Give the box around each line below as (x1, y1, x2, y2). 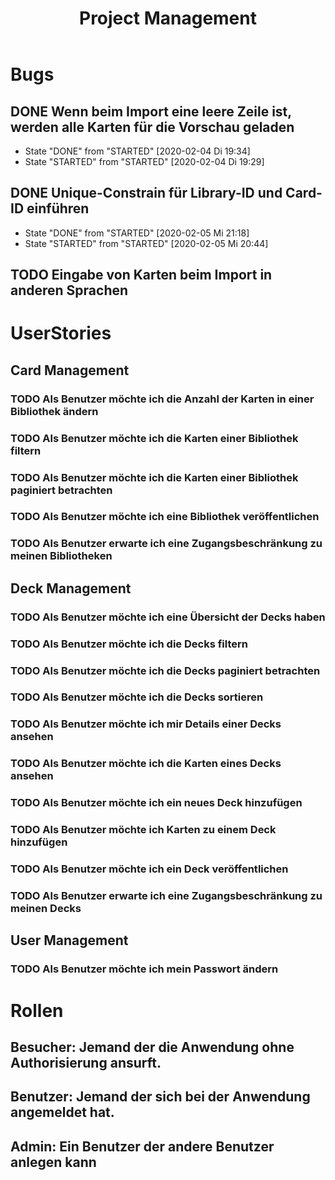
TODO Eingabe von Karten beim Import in (10, 267, 273, 284)
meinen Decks (10, 902, 82, 915)
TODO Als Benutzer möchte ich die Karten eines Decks (10, 757, 282, 771)
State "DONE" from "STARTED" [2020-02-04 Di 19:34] (24, 145, 251, 157)
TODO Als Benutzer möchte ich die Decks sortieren (10, 690, 264, 704)
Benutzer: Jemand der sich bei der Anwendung (10, 1088, 311, 1106)
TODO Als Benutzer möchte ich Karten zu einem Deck (10, 823, 277, 837)
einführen (26, 200, 90, 217)
